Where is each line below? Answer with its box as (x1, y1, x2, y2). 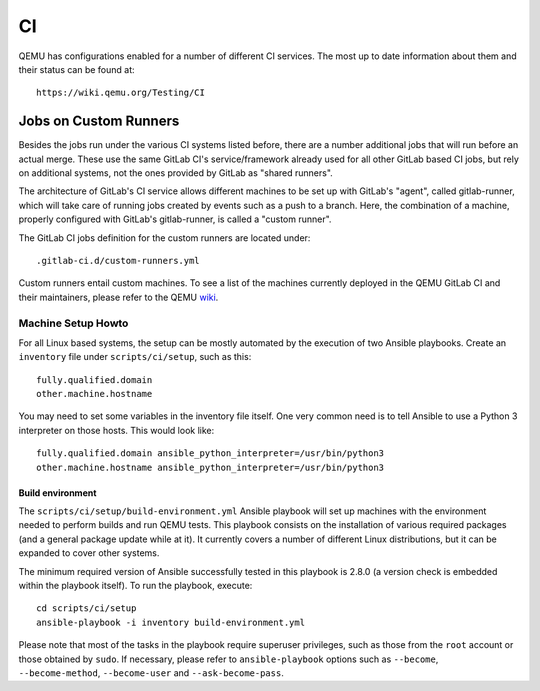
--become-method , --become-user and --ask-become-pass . (18, 666, 284, 679)
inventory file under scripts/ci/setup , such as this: (18, 351, 252, 363)
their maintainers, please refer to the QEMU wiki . (18, 291, 219, 303)
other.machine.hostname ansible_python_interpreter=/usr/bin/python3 (36, 461, 385, 473)
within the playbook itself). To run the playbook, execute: (18, 579, 253, 591)
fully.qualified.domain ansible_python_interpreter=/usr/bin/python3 (36, 448, 385, 459)
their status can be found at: (18, 63, 135, 75)
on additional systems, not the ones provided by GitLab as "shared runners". (18, 167, 334, 179)
